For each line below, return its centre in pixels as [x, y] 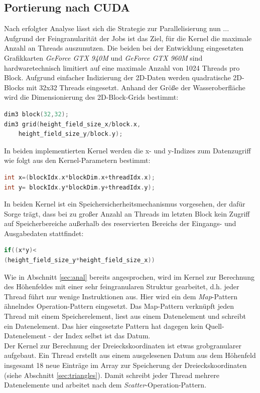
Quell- [215, 326]
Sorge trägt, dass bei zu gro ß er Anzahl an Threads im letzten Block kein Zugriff [127, 213]
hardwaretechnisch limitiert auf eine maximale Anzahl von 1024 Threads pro [122, 67]
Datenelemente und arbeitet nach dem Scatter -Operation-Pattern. [105, 385]
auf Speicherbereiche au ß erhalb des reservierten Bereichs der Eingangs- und [120, 223]
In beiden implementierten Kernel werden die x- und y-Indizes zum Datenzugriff [127, 150]
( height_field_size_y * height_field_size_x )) [80, 260]
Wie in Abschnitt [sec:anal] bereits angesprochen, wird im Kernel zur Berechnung [129, 276]
